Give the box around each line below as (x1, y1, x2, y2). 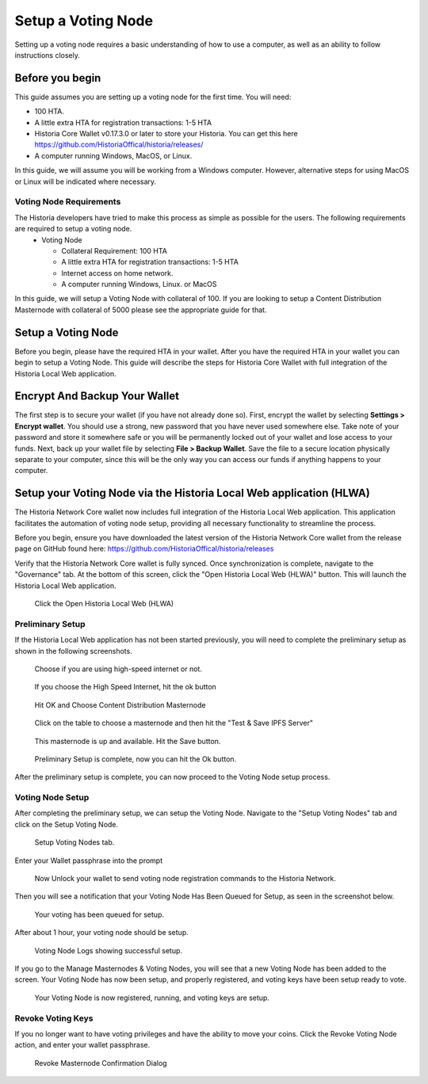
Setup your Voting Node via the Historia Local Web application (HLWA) (14, 487, 370, 500)
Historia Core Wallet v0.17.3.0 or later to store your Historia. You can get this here (34, 129, 298, 139)
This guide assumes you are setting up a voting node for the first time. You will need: (14, 92, 292, 101)
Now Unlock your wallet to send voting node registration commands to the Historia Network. (34, 874, 337, 883)
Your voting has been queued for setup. (34, 910, 164, 919)
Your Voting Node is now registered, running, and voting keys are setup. (34, 993, 269, 1002)
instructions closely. (14, 50, 81, 59)
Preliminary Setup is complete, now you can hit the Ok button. (34, 754, 237, 764)
